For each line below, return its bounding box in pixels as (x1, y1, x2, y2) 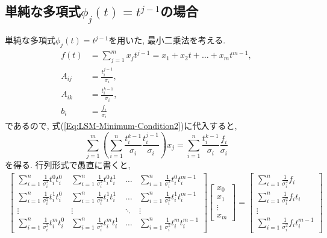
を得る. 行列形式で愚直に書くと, (5, 158, 131, 171)
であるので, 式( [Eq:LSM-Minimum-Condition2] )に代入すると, (5, 119, 237, 132)
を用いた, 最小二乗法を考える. (108, 34, 226, 46)
